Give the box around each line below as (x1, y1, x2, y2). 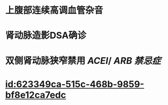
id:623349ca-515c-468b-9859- (5, 78, 145, 90)
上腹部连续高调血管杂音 (5, 5, 104, 16)
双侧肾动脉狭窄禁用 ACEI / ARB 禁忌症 (5, 55, 161, 66)
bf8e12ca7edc (5, 89, 66, 100)
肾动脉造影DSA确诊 (5, 30, 87, 41)
